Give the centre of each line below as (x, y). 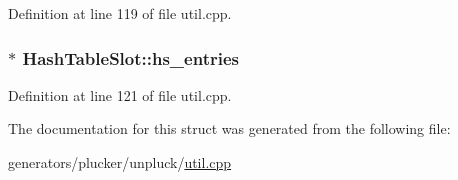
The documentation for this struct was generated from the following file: (229, 128)
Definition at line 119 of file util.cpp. (120, 13)
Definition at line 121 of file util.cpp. (120, 94)
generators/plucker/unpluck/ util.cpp (120, 162)
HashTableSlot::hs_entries (130, 57)
